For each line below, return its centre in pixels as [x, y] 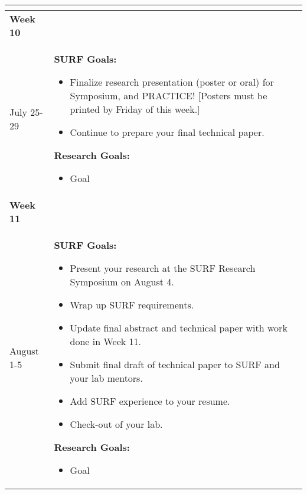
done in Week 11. [106, 341]
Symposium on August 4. [122, 282]
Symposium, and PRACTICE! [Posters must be [169, 95]
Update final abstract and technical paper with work [179, 328]
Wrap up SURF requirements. [132, 305]
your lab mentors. [106, 378]
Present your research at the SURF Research [163, 268]
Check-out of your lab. [116, 424]
